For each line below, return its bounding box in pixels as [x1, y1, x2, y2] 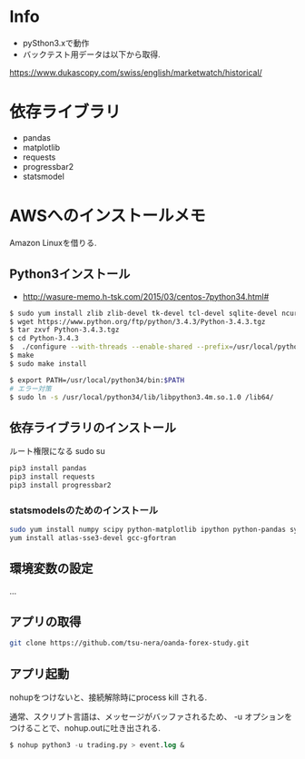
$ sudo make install [9, 359, 88, 369]
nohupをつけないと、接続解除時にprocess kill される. [9, 692, 207, 703]
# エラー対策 [9, 384, 52, 393]
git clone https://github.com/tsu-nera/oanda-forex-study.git [9, 638, 250, 648]
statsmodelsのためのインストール [9, 504, 159, 517]
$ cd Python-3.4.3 [9, 334, 79, 343]
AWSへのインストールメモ [9, 206, 206, 226]
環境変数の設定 [9, 561, 93, 577]
